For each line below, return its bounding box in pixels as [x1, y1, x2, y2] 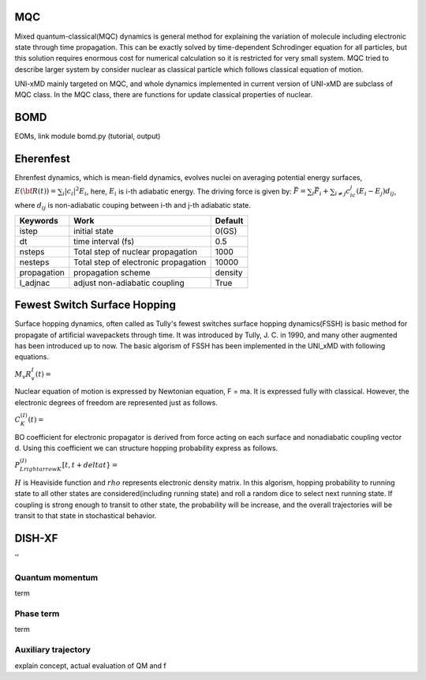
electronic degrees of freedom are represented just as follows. [14, 397, 219, 407]
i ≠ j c [334, 186, 351, 197]
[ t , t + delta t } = [62, 460, 118, 470]
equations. [14, 352, 49, 362]
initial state [73, 225, 114, 236]
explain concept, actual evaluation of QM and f [14, 660, 167, 671]
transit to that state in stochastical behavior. [14, 511, 157, 520]
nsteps [19, 246, 45, 257]
